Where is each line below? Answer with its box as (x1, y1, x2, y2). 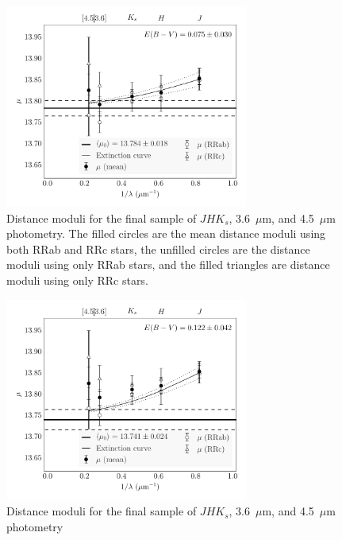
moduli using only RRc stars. (6, 271, 148, 288)
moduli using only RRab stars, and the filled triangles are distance (6, 256, 330, 273)
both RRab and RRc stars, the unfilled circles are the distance (6, 240, 310, 257)
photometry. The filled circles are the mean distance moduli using (6, 225, 326, 242)
